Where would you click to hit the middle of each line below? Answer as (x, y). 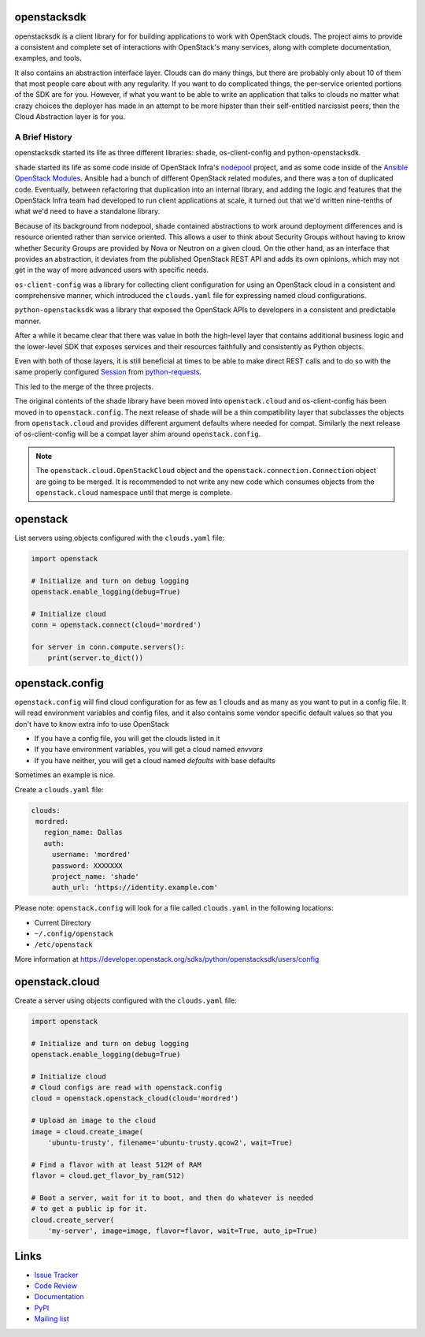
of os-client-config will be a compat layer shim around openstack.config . (138, 434)
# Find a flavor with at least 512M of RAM (116, 1164)
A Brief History (43, 137)
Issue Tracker (56, 1275)
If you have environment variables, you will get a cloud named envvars (149, 750)
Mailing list (52, 1319)
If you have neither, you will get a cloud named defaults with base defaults (155, 760)
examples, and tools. (48, 58)
